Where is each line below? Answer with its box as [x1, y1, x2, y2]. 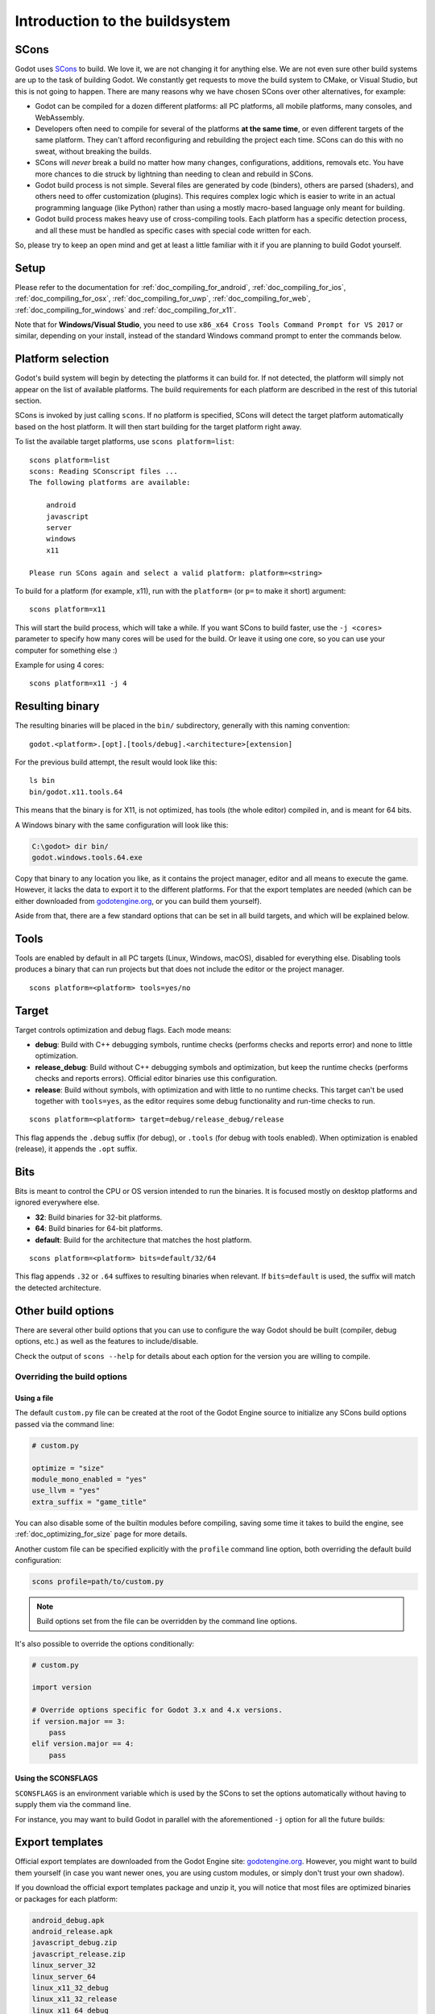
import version [31, 1683, 92, 1692]
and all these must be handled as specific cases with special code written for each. [35, 226, 312, 235]
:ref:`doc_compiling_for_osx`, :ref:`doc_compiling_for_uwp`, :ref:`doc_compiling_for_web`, [14, 294, 311, 304]
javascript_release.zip [31, 1950, 126, 1958]
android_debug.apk [31, 1916, 105, 1925]
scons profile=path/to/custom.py [31, 1577, 164, 1586]
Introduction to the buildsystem [14, 12, 231, 30]
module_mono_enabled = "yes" [31, 1475, 147, 1484]
